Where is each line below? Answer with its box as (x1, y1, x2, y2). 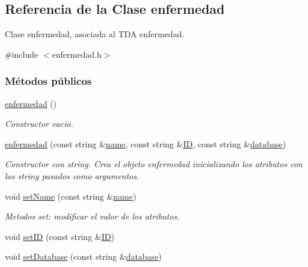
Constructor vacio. (5, 117, 73, 130)
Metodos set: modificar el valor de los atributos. (5, 210, 180, 222)
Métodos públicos (5, 73, 92, 88)
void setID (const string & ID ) (5, 230, 114, 242)
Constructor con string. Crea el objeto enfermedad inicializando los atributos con (5, 158, 303, 170)
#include (5, 48, 38, 60)
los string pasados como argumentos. (5, 169, 140, 182)
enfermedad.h (52, 48, 102, 60)
